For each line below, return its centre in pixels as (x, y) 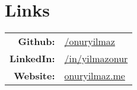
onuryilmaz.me (95, 76)
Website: (34, 76)
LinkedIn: (32, 59)
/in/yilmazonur (96, 59)
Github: (36, 41)
